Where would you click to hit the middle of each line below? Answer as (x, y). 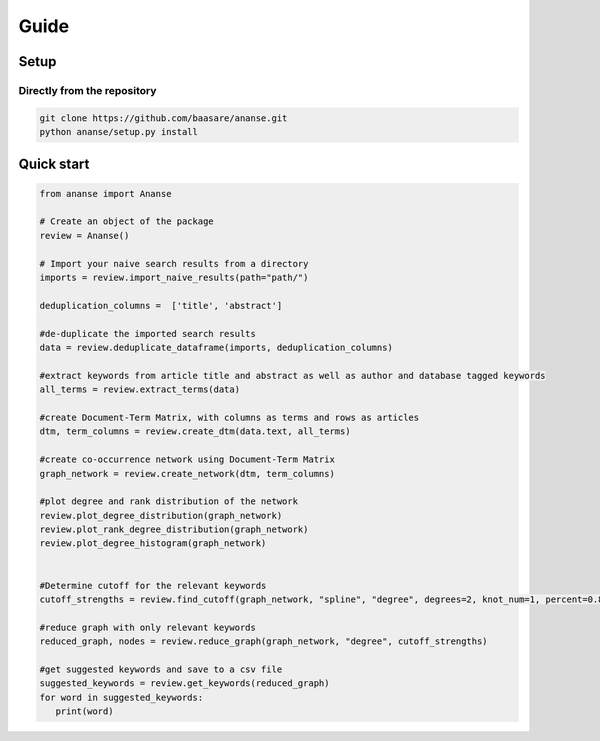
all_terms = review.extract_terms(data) (139, 389)
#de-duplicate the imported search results (148, 333)
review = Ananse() (84, 235)
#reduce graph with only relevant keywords (148, 627)
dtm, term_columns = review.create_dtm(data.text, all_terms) (195, 431)
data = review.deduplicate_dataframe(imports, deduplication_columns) (216, 347)
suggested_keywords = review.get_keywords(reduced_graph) (184, 683)
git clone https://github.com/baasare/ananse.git (163, 118)
